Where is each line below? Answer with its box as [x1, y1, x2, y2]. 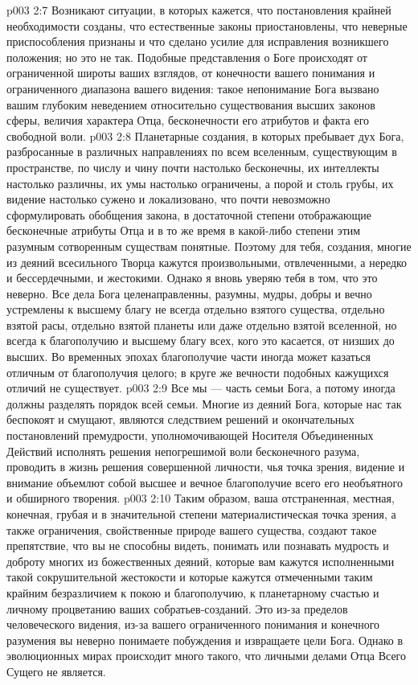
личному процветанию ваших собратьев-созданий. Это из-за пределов [6, 600, 348, 617]
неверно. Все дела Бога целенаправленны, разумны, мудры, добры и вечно [6, 285, 372, 301]
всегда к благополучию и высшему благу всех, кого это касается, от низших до [6, 332, 395, 349]
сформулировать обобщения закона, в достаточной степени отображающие [6, 206, 372, 223]
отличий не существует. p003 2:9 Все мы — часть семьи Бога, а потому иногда [6, 379, 395, 396]
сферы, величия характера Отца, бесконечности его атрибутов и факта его [6, 112, 370, 129]
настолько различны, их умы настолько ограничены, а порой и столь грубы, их [6, 174, 394, 191]
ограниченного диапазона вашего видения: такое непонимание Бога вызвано [6, 80, 379, 96]
